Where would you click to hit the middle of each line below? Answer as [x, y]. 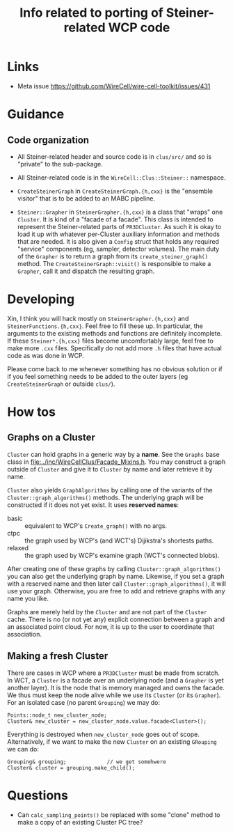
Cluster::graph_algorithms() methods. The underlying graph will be [105, 497]
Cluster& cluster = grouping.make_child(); [71, 768]
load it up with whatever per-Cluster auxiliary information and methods [119, 234]
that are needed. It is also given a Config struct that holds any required [118, 241]
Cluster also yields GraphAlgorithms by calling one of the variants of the [110, 490]
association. [24, 634]
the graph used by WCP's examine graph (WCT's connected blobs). [122, 555]
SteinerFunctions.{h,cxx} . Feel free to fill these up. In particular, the [105, 326]
